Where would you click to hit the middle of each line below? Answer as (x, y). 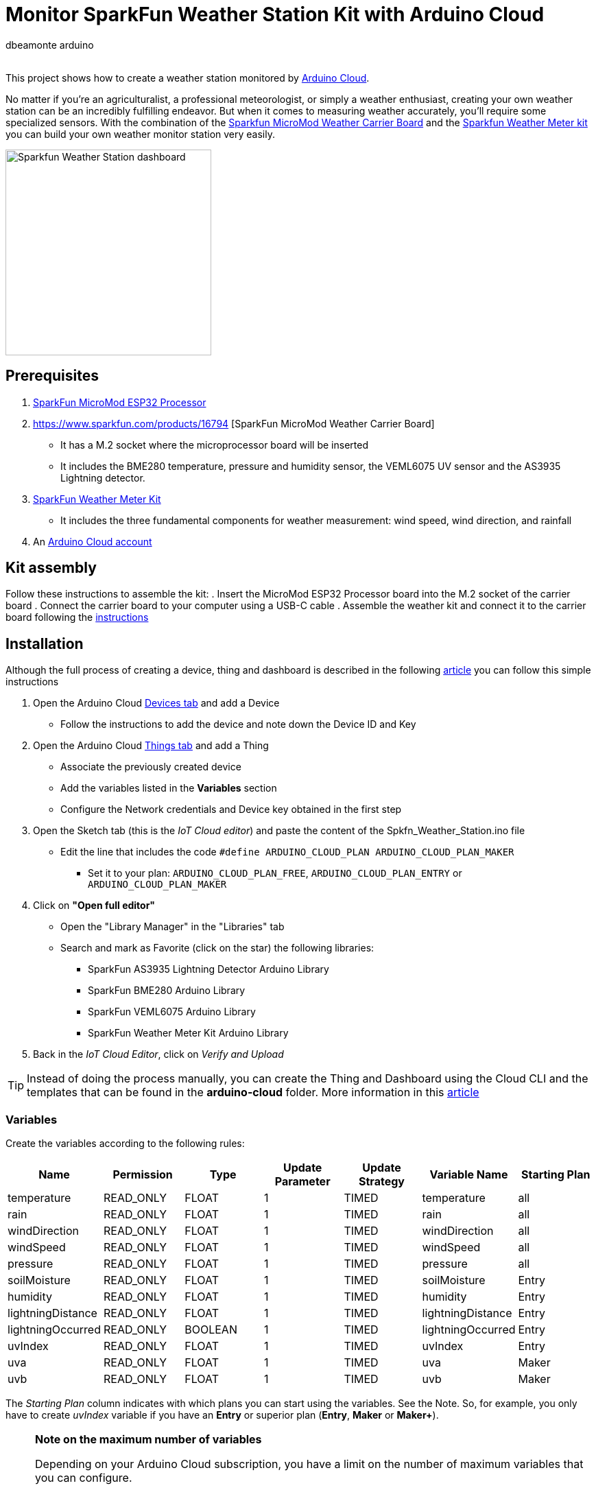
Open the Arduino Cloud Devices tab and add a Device (156, 703)
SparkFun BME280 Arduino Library (167, 991)
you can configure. (84, 1478)
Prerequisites (52, 376)
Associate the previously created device (151, 767)
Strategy (382, 1182)
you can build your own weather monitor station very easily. (141, 134)
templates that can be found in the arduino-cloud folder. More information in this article (253, 1092)
